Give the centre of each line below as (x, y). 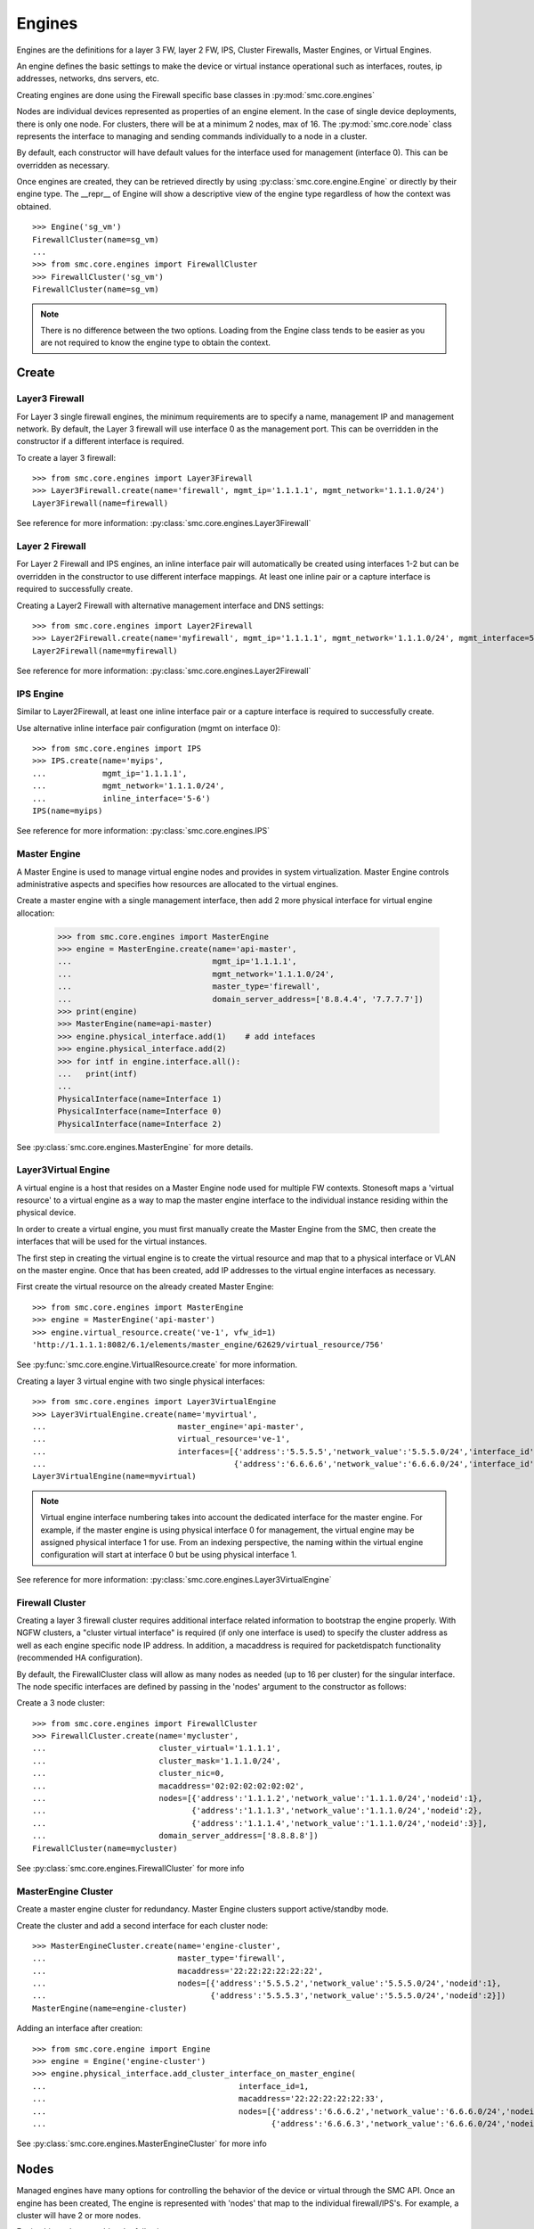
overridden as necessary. (63, 165)
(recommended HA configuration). (79, 1657)
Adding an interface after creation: (79, 2028)
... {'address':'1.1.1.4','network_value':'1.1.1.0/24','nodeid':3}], (260, 1823)
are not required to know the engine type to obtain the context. (156, 342)
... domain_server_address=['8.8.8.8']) (176, 1836)
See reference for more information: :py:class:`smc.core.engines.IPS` (143, 831)
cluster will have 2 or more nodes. (79, 2216)
